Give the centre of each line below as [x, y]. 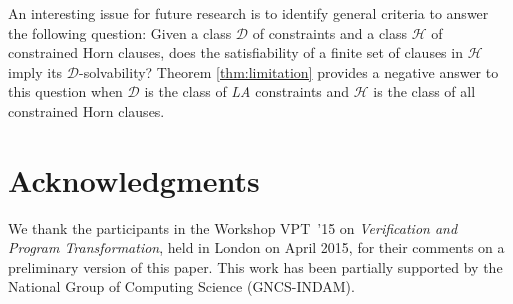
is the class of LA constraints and [247, 91]
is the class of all [424, 91]
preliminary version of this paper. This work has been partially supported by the [255, 266]
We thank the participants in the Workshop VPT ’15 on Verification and [233, 227]
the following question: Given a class [120, 32]
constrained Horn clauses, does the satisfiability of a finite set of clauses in [235, 52]
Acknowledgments [134, 179]
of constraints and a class [330, 32]
